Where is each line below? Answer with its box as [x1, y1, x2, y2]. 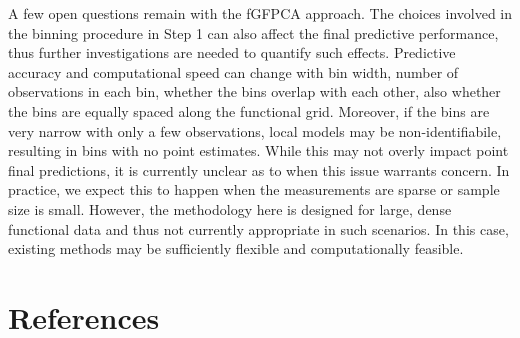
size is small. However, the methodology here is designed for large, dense [8, 198, 452, 219]
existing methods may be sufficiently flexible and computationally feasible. [8, 238, 464, 259]
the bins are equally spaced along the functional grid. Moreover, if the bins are [8, 100, 490, 121]
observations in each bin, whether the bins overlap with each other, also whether [8, 81, 501, 102]
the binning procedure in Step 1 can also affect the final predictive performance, [8, 22, 499, 43]
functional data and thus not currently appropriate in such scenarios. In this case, [8, 218, 509, 239]
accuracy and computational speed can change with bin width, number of [8, 61, 459, 82]
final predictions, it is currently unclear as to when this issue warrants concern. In [8, 159, 510, 180]
